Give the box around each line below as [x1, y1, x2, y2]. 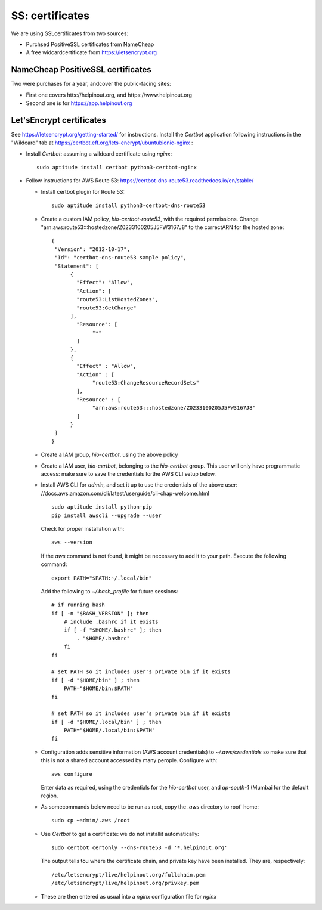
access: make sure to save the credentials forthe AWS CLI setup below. [41, 470, 216, 477]
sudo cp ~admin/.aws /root [51, 817, 131, 824]
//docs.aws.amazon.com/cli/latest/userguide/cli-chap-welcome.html [41, 490, 210, 497]
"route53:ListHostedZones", [76, 296, 159, 303]
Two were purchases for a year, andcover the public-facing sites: [11, 81, 171, 88]
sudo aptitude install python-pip [51, 504, 152, 510]
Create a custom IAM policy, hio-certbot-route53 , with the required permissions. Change [41, 215, 259, 222]
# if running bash [51, 602, 106, 608]
